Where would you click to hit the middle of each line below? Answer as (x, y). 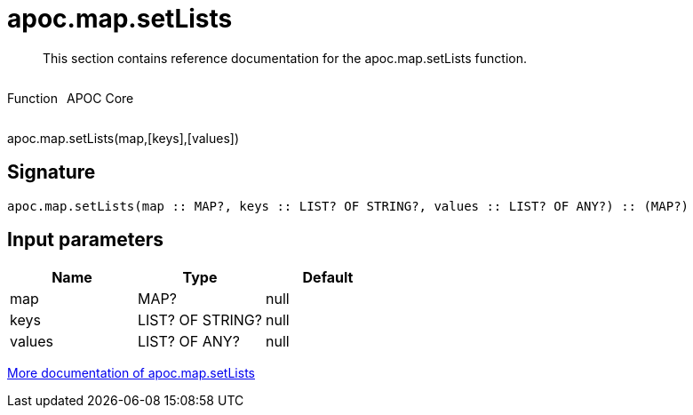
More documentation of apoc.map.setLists (131, 373)
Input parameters (86, 240)
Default (328, 278)
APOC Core (100, 98)
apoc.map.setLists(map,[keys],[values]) (123, 138)
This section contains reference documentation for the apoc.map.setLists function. (285, 58)
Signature (52, 172)
